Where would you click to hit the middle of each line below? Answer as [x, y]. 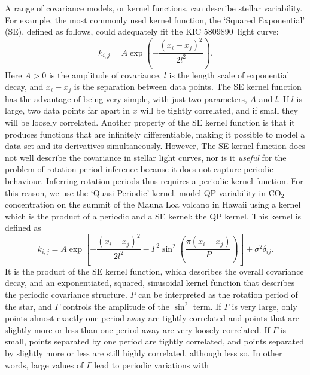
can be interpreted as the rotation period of [218, 294]
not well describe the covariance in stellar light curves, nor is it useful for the [146, 157]
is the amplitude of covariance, [105, 74]
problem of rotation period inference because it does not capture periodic [139, 169]
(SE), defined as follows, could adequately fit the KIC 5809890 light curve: [142, 31]
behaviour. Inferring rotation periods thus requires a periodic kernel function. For [154, 180]
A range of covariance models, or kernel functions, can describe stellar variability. [154, 8]
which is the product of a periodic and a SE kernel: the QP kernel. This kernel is [153, 216]
